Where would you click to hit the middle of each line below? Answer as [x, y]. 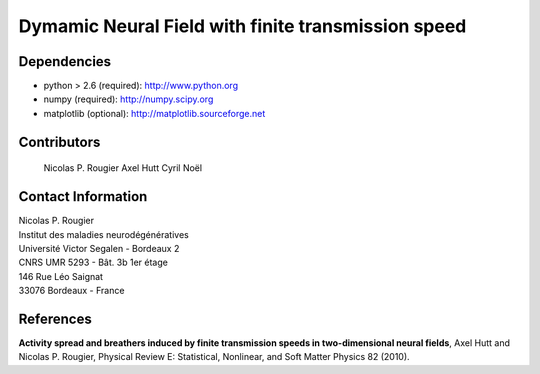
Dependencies [65, 61]
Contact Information [83, 196]
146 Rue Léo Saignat [61, 276]
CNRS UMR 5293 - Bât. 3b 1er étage [93, 262]
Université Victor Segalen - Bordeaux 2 [99, 248]
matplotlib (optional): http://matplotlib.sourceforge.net [154, 113]
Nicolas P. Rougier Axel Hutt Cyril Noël [123, 168]
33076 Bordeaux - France [71, 291]
